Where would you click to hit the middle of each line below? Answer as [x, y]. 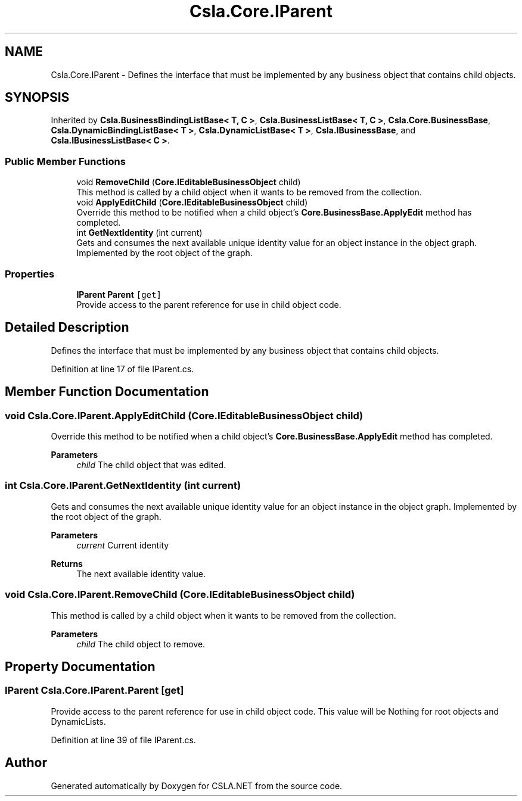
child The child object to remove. [141, 644]
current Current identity [123, 545]
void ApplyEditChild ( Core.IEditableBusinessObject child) [192, 202]
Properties [30, 274]
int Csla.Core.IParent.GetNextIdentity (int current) [123, 486]
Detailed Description [67, 328]
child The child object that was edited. [151, 465]
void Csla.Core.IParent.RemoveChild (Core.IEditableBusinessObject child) [180, 595]
